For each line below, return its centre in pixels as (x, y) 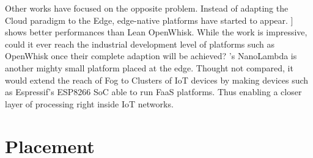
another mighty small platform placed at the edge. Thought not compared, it (149, 67)
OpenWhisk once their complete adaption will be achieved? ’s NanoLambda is (151, 56)
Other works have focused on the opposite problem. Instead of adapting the (147, 8)
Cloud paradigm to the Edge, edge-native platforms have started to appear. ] (149, 20)
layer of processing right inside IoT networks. (89, 103)
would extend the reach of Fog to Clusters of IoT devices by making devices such (157, 80)
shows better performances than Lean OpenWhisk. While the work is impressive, (156, 32)
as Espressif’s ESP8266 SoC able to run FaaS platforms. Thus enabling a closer (153, 92)
